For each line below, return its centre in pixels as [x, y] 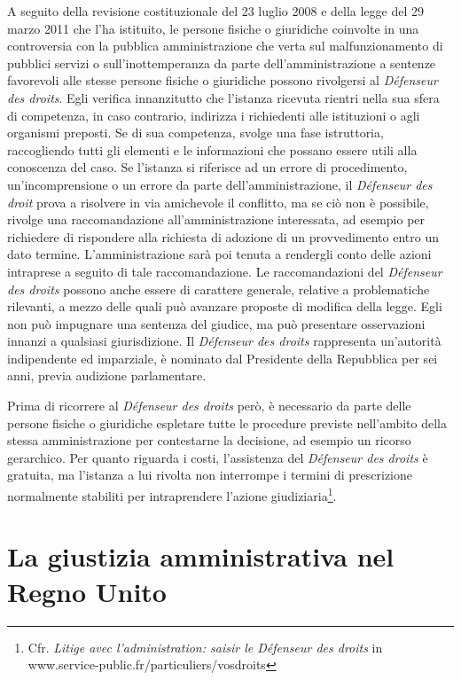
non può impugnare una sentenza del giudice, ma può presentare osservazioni [216, 323]
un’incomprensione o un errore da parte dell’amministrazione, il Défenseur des [220, 184]
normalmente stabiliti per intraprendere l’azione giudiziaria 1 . [172, 494]
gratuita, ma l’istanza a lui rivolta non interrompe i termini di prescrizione [210, 475]
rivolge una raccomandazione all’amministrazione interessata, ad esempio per [216, 219]
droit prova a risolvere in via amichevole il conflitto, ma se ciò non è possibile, [218, 202]
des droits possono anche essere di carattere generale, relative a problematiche [219, 289]
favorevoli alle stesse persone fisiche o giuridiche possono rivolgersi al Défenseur [223, 80]
